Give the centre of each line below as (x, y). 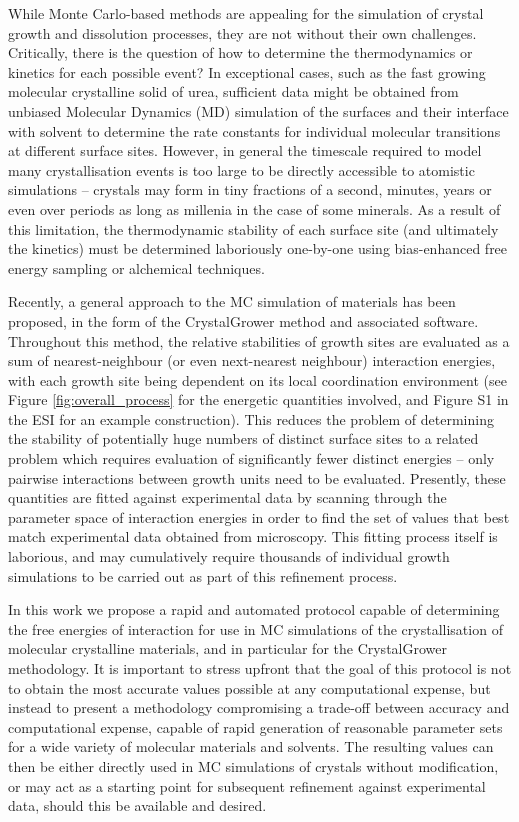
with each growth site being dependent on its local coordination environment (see (257, 379)
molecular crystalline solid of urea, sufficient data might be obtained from (233, 91)
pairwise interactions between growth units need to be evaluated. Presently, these (257, 477)
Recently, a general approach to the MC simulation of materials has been (232, 301)
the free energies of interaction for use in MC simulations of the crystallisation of (255, 628)
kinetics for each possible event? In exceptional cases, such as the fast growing (247, 71)
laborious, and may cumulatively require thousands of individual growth (229, 556)
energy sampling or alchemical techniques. (136, 267)
